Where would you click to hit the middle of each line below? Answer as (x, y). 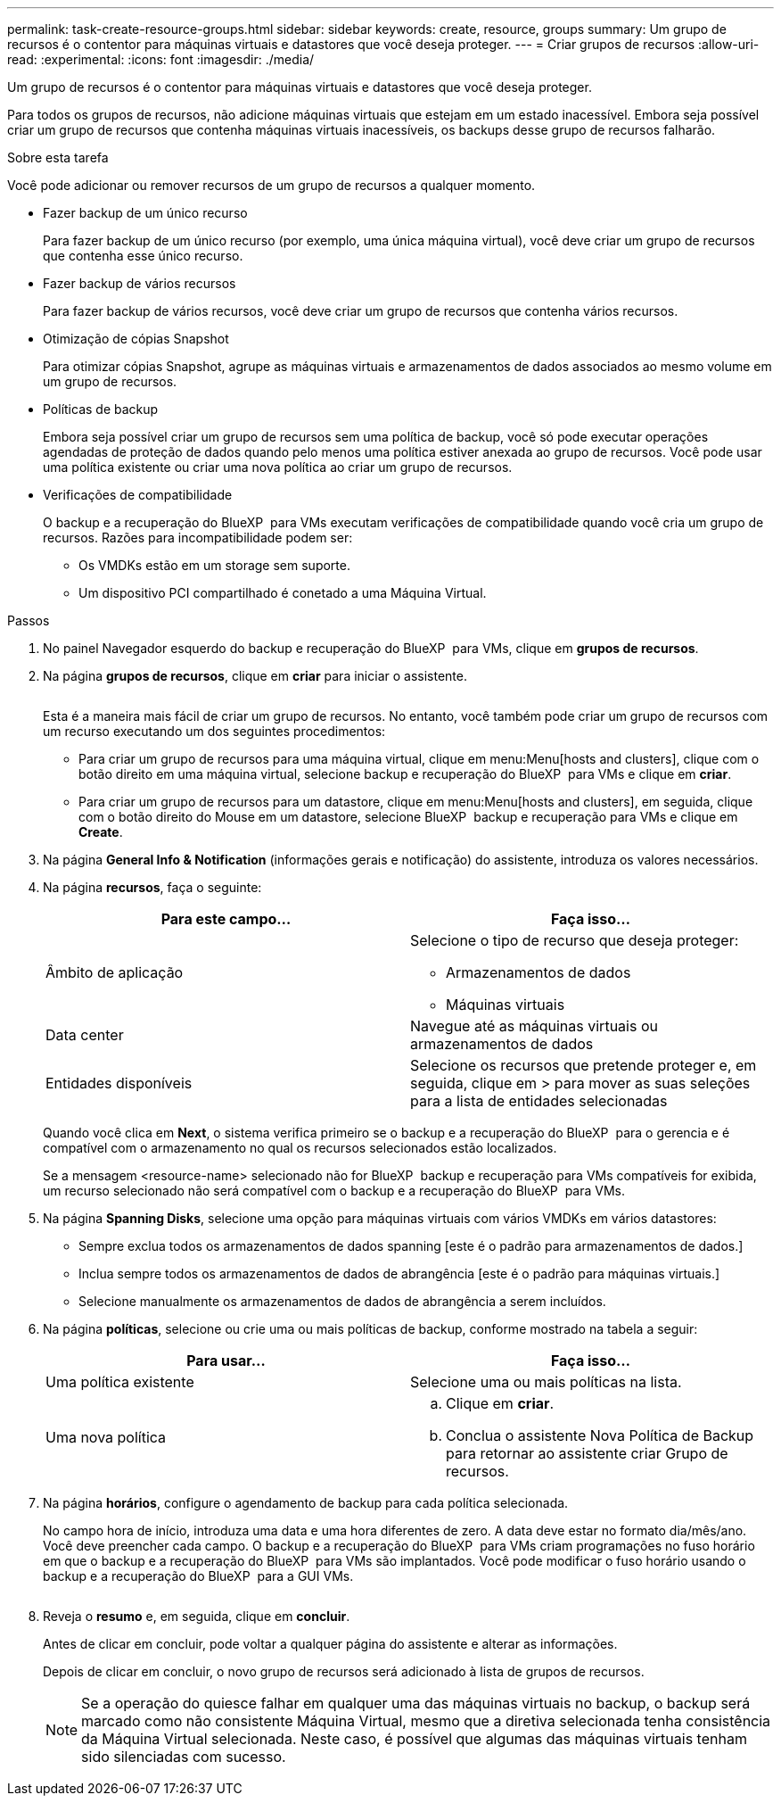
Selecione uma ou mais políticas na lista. (546, 1382)
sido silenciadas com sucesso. (184, 1757)
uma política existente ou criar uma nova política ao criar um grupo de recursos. (278, 467)
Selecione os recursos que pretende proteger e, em (584, 1065)
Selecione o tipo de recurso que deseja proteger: (575, 940)
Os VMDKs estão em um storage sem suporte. (214, 565)
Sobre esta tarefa (58, 157)
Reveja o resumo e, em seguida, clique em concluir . (197, 1616)
